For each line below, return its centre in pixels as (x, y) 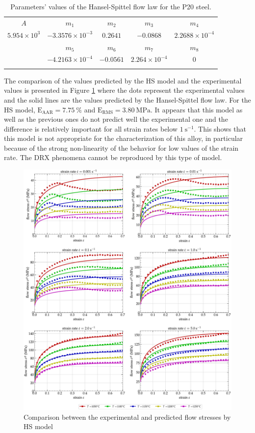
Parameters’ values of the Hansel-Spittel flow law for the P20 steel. (111, 6)
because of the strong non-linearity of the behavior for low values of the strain (121, 148)
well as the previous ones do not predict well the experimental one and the (116, 119)
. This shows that (220, 128)
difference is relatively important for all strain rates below (91, 128)
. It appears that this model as (196, 109)
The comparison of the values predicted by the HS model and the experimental (123, 80)
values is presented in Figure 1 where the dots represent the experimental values (124, 90)
